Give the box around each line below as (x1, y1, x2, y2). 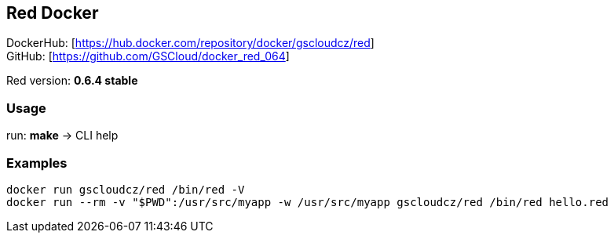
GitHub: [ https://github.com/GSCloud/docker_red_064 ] (6, 49, 290, 63)
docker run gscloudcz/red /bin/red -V (6, 183, 245, 196)
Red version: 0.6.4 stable (6, 74, 138, 88)
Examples (6, 154, 68, 171)
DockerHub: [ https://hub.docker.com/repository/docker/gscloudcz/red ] (6, 36, 375, 50)
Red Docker (6, 3, 99, 23)
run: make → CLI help (6, 129, 119, 143)
